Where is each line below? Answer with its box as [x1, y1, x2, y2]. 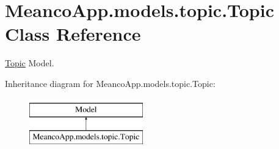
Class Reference [5, 21, 141, 46]
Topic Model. [5, 57, 54, 69]
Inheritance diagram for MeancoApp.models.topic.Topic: [5, 77, 216, 89]
